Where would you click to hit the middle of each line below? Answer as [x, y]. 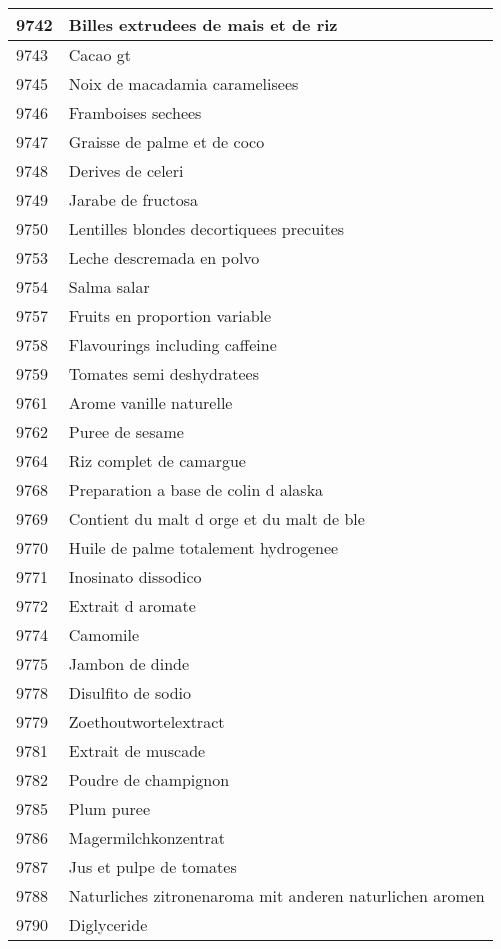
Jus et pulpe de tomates [152, 866]
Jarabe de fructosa [133, 199]
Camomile [104, 634]
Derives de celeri [126, 170]
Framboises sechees [135, 112]
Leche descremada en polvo [164, 257]
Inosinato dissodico [135, 576]
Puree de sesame [126, 431]
